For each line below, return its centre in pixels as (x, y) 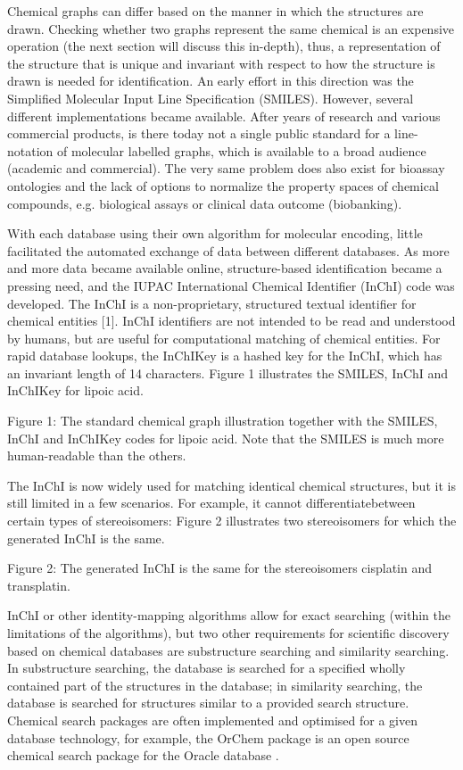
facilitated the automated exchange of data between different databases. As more (228, 250)
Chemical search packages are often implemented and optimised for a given (212, 720)
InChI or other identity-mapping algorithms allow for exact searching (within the (229, 615)
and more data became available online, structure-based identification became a (225, 268)
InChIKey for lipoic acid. (75, 390)
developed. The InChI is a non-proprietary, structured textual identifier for (212, 303)
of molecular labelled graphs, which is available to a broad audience (242, 150)
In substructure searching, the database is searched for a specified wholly (207, 668)
